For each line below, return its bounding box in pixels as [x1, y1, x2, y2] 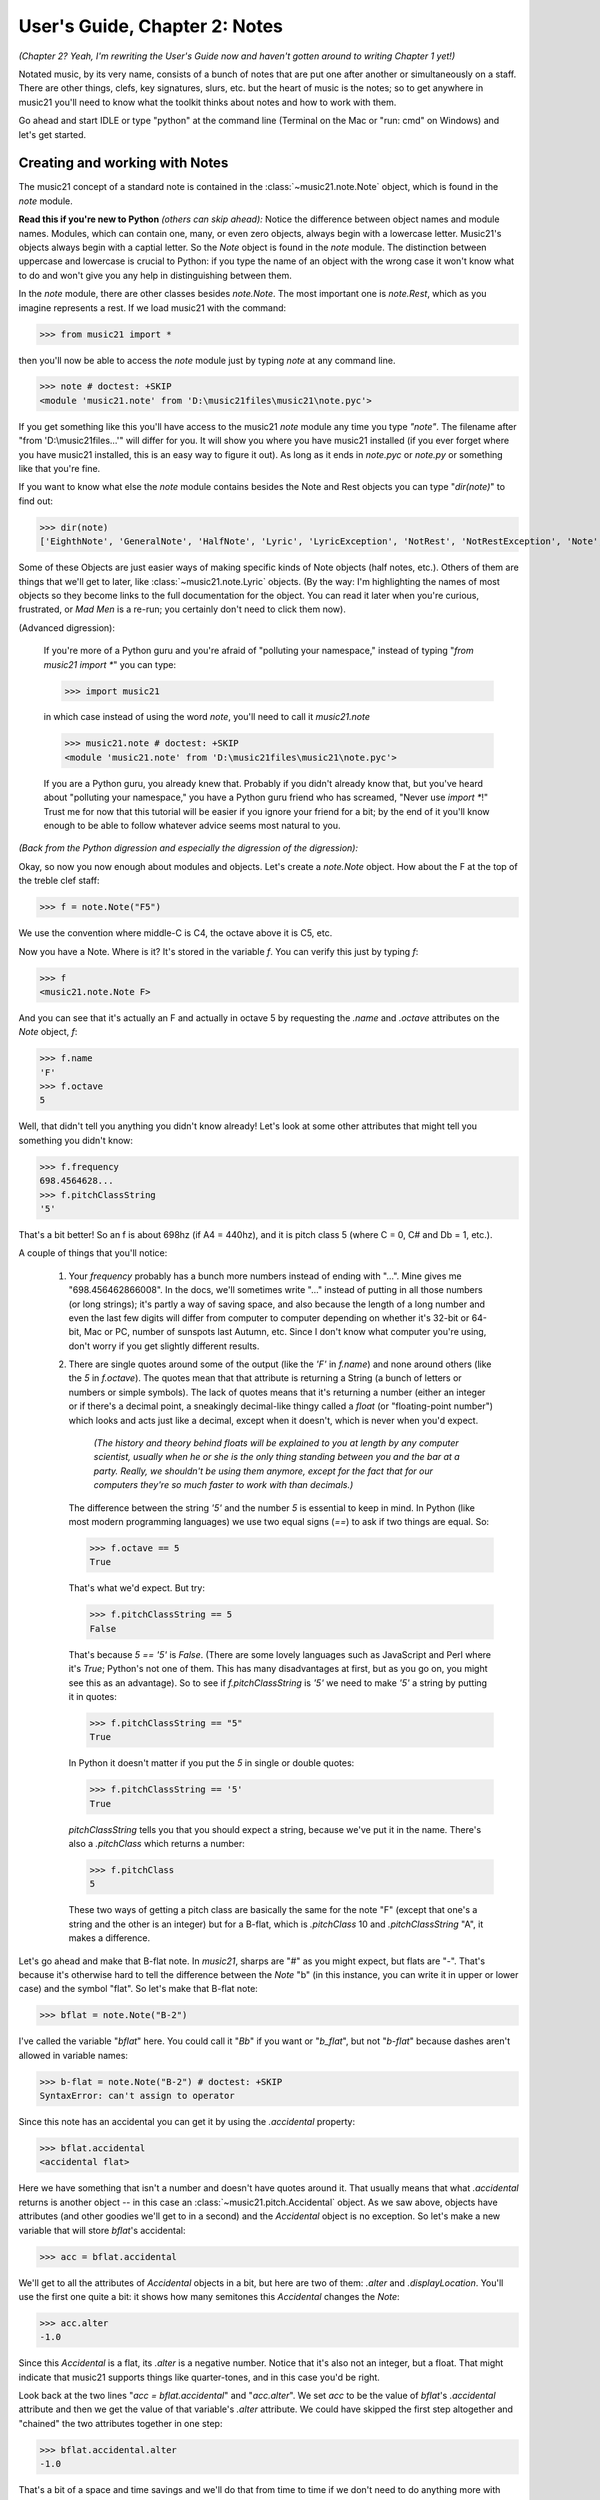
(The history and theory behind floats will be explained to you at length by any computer [93, 1437, 459, 1449]
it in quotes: [68, 1690, 117, 1702]
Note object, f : [18, 1026, 78, 1038]
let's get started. [18, 128, 87, 140]
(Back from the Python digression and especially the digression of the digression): [18, 842, 359, 854]
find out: [18, 495, 54, 507]
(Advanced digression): [18, 621, 115, 634]
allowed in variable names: [18, 2049, 129, 2061]
